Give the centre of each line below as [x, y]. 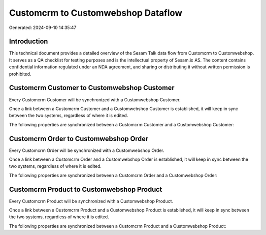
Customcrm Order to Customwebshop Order [79, 138]
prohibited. [20, 74]
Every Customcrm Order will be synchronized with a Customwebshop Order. [87, 150]
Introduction [29, 42]
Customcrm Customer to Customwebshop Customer [92, 88]
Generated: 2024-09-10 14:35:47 [43, 28]
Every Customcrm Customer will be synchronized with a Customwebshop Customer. [95, 100]
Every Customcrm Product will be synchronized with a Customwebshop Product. [91, 201]
